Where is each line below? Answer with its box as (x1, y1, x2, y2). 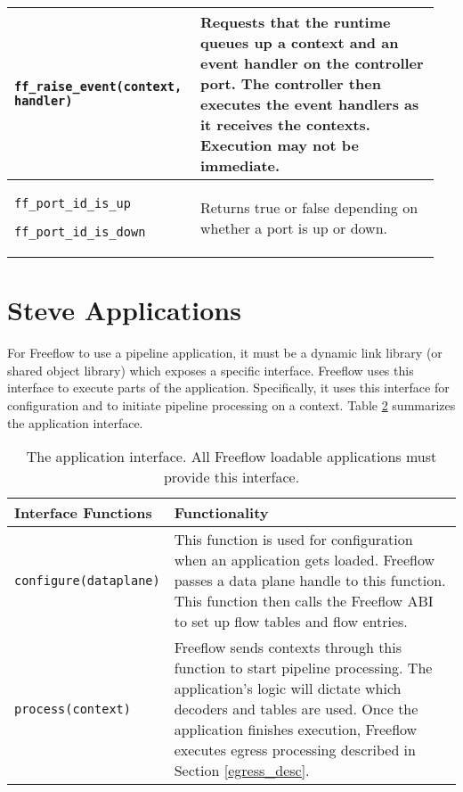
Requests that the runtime (199, 12, 391, 32)
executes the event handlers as (199, 94, 419, 114)
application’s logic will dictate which (174, 678, 402, 699)
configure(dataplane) (14, 573, 160, 588)
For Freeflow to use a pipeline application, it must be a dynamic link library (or (7, 343, 443, 362)
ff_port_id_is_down (14, 225, 146, 239)
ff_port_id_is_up (14, 196, 131, 210)
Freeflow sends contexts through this (174, 637, 402, 658)
